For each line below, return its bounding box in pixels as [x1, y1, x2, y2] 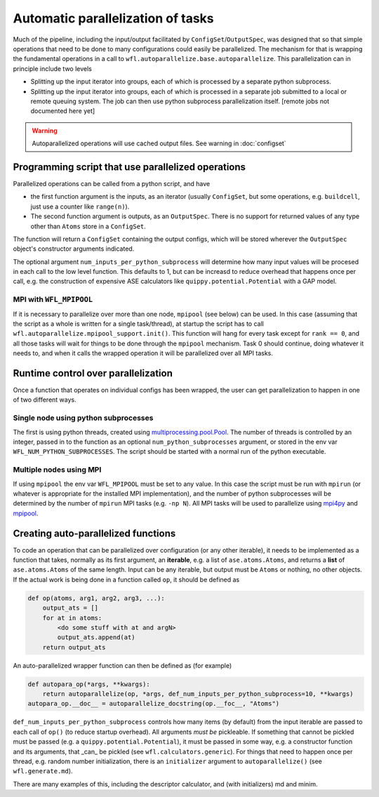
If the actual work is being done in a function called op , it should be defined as [13, 575, 240, 584]
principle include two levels [13, 64, 93, 73]
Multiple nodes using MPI [13, 465, 102, 475]
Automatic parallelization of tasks [13, 11, 214, 26]
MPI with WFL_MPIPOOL [13, 295, 93, 305]
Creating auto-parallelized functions [13, 527, 176, 539]
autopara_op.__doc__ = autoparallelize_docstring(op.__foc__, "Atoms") [27, 699, 280, 708]
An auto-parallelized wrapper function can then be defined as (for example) [13, 661, 232, 670]
